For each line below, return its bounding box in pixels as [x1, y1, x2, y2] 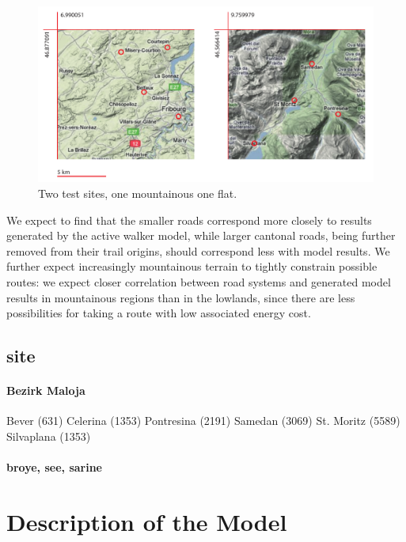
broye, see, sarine [6, 459, 102, 476]
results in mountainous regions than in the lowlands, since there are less [6, 289, 355, 305]
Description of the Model [6, 505, 287, 537]
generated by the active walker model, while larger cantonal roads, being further [6, 227, 396, 244]
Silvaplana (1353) [6, 427, 91, 444]
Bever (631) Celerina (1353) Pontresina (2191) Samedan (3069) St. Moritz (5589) [6, 412, 400, 429]
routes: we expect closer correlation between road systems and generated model [6, 273, 391, 290]
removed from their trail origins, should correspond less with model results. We [6, 242, 390, 259]
